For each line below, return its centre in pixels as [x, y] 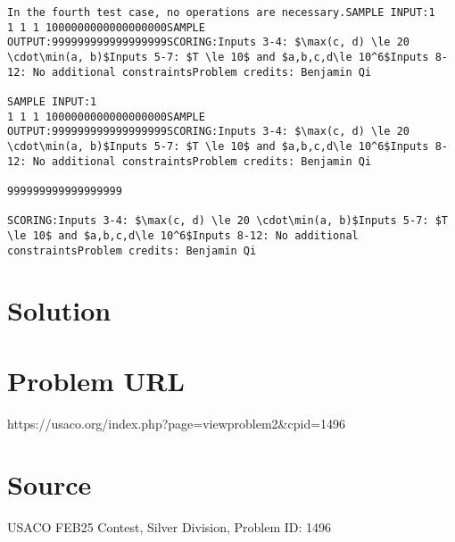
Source [50, 484]
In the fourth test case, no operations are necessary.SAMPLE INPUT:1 [221, 13]
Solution [59, 310]
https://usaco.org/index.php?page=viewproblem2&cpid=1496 [177, 423]
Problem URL [96, 380]
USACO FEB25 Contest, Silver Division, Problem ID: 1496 [170, 527]
